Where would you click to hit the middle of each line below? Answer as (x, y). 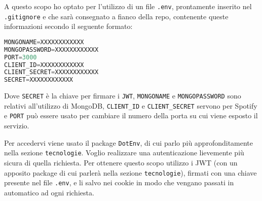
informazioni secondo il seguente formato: (68, 26)
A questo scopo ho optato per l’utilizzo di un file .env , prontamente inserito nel (128, 6)
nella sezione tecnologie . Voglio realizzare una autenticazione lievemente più (124, 153)
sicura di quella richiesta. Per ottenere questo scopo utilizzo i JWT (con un (121, 163)
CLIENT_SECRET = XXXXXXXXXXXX (51, 72)
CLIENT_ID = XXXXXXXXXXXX (44, 65)
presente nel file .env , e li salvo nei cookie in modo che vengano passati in (119, 182)
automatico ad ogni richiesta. (49, 192)
